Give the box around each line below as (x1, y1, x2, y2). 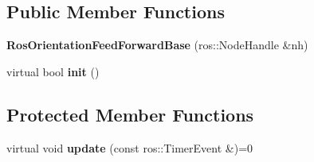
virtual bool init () (6, 63, 100, 79)
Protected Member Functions (6, 102, 254, 126)
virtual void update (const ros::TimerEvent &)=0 (6, 139, 253, 156)
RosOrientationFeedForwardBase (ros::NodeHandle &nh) (6, 37, 308, 53)
